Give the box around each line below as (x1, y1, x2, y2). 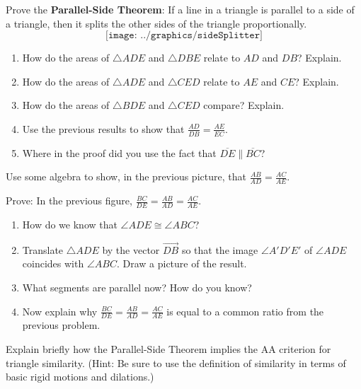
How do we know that (22, 217, 118, 232)
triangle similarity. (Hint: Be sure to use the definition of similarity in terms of (6, 355, 346, 370)
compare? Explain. (203, 98, 285, 112)
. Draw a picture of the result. (116, 256, 247, 271)
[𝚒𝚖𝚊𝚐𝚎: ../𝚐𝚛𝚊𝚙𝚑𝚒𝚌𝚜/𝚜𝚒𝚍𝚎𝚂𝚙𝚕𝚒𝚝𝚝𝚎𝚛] (105, 30, 263, 41)
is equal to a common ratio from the (166, 303, 324, 318)
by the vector (102, 242, 160, 257)
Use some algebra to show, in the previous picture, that (6, 169, 246, 184)
